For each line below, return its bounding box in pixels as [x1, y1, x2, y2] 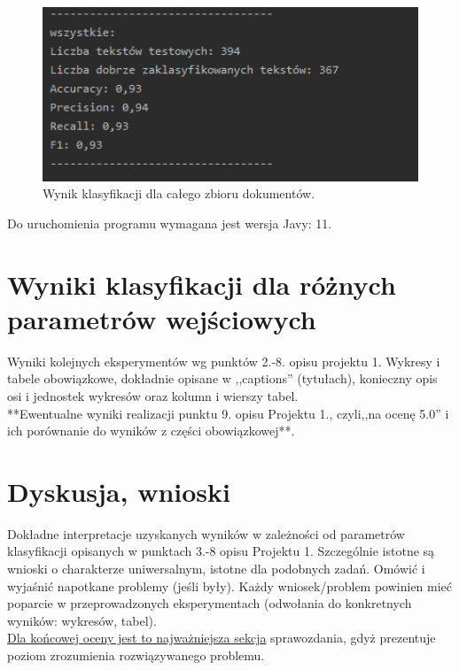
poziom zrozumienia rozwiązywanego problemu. [7, 646, 265, 664]
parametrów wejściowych [7, 300, 316, 336]
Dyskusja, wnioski [7, 473, 230, 509]
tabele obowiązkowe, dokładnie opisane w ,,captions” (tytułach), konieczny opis [7, 369, 438, 388]
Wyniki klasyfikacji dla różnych [7, 266, 396, 302]
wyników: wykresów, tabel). [7, 611, 157, 629]
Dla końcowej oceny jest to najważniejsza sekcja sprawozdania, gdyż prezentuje [7, 628, 436, 647]
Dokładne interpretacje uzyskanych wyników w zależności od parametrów [7, 524, 405, 543]
